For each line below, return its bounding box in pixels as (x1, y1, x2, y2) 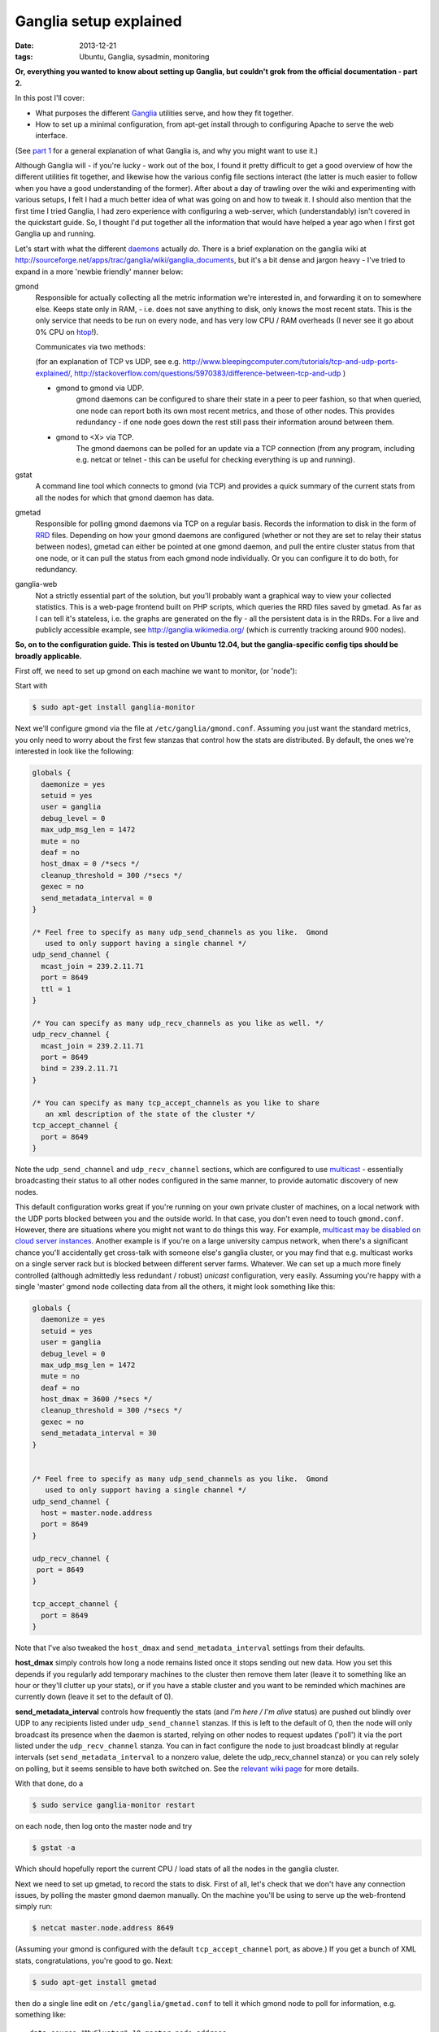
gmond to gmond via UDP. (55, 383, 144, 393)
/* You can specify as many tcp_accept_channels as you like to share (32, 1098, 320, 1107)
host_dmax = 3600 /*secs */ (41, 1395, 153, 1404)
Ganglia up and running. (15, 228, 96, 239)
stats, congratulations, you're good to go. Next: (15, 1956, 174, 1965)
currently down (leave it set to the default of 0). (15, 1691, 174, 1702)
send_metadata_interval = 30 (41, 1429, 158, 1438)
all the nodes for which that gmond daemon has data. (35, 493, 215, 502)
